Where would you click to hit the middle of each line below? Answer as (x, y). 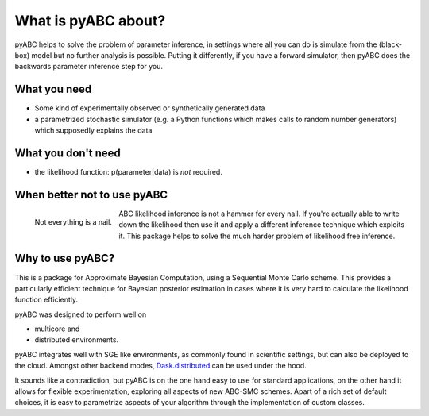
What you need (53, 89)
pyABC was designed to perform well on (81, 314)
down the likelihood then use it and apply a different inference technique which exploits (262, 225)
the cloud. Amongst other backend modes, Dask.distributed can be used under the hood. (161, 366)
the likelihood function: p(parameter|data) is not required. (128, 171)
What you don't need (68, 153)
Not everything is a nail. (73, 221)
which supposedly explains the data (93, 130)
